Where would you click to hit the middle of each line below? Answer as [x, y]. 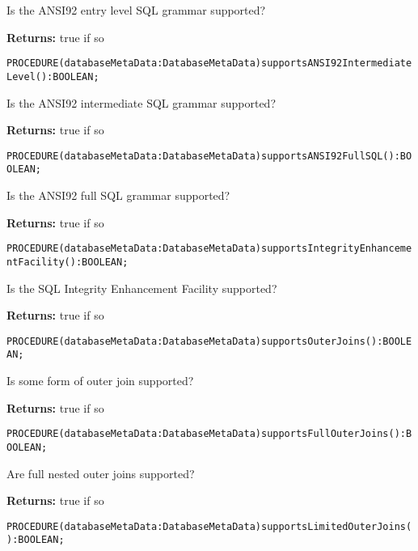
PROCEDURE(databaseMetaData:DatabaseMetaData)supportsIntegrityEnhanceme [209, 249]
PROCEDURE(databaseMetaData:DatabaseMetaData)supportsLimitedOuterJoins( [209, 526]
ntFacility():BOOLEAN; [68, 262]
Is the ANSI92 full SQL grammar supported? [118, 195]
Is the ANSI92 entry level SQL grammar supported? [136, 10]
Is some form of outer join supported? [100, 380]
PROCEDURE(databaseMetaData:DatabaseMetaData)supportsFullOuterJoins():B [209, 434]
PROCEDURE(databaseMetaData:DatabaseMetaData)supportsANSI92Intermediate [209, 64]
